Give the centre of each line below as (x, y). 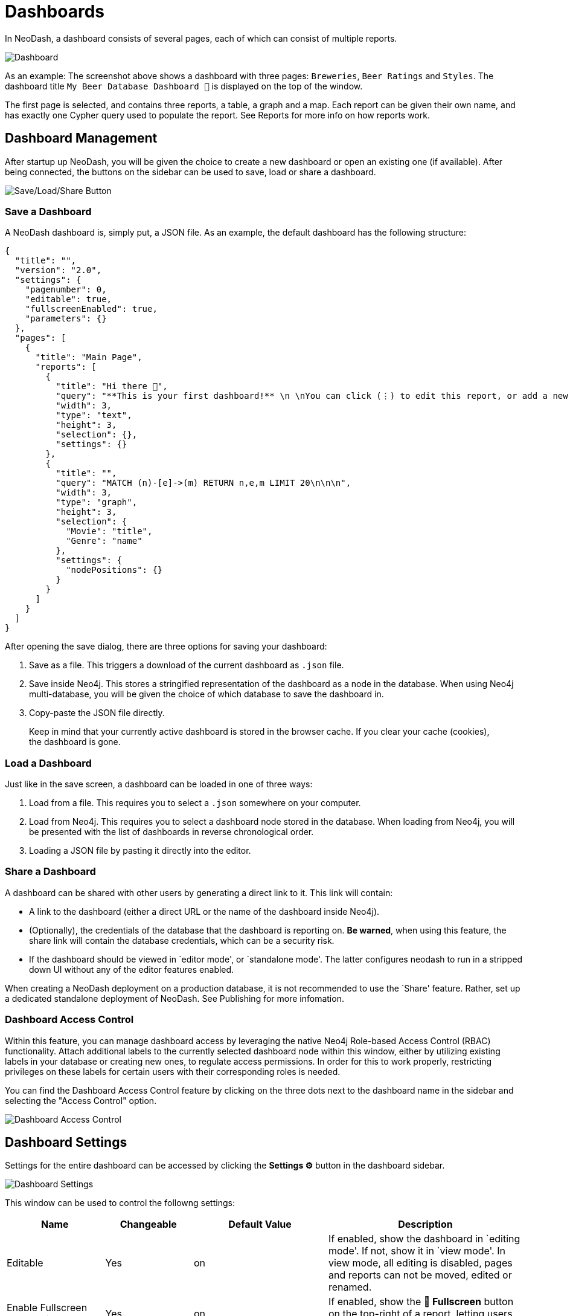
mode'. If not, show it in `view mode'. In (417, 1251)
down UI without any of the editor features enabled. (132, 969)
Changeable (148, 1224)
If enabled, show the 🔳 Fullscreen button (421, 1302)
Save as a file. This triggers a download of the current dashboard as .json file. (187, 665)
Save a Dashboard (48, 211)
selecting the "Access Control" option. (81, 1100)
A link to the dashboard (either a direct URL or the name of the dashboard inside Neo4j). (204, 911)
